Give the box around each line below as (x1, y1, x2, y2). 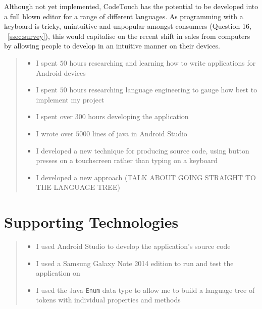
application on (36, 268, 80, 278)
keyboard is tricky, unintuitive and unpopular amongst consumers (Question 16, (4, 21, 251, 31)
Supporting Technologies (4, 212, 179, 232)
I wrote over (36, 128, 74, 138)
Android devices (36, 67, 86, 78)
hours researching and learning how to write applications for (69, 57, 256, 68)
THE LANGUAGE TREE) (36, 182, 120, 192)
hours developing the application (88, 111, 189, 122)
